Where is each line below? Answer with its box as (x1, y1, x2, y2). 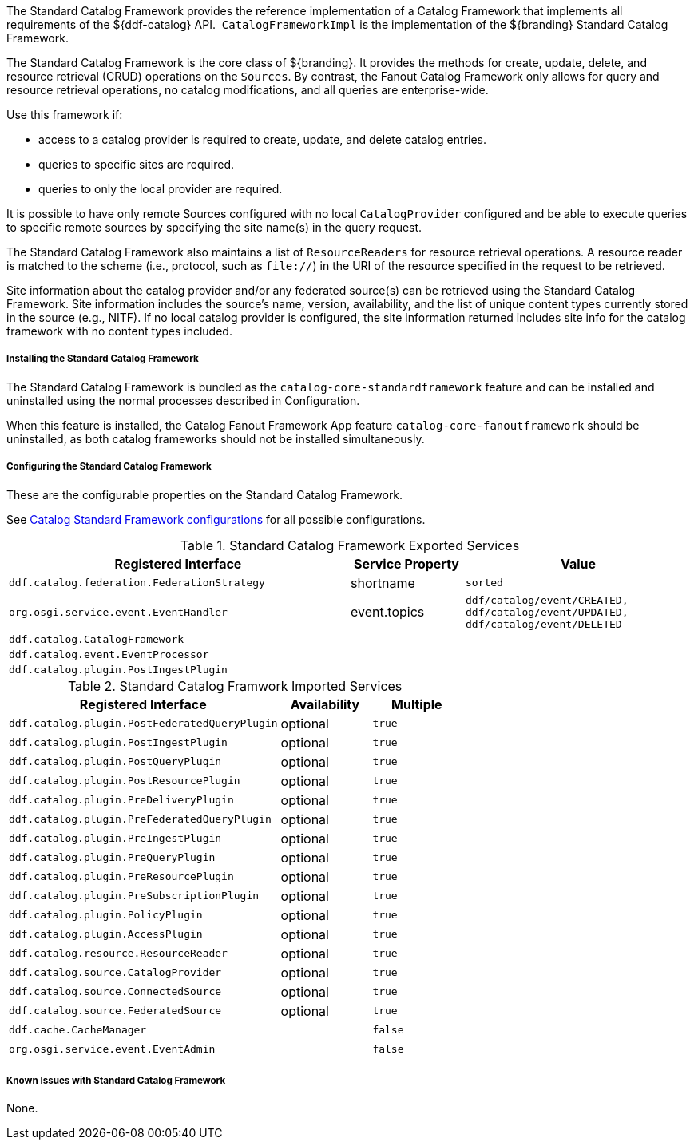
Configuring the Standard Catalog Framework (6, 461, 212, 473)
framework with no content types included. (6, 324, 232, 338)
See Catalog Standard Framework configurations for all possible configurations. (6, 512, 426, 526)
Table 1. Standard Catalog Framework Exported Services (180, 537, 520, 553)
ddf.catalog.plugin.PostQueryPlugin (9, 755, 222, 768)
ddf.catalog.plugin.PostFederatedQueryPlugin (9, 717, 278, 730)
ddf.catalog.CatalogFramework (9, 632, 184, 645)
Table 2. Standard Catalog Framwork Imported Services (67, 677, 403, 694)
